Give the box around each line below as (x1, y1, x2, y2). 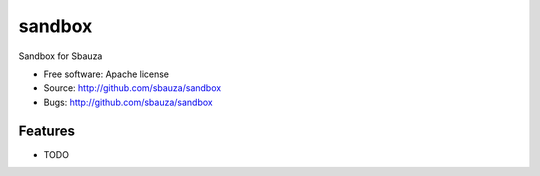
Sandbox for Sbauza (18, 50, 103, 62)
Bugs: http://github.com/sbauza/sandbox (43, 96, 214, 108)
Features (18, 122, 75, 139)
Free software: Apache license (43, 68, 170, 80)
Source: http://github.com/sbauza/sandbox (43, 82, 222, 94)
